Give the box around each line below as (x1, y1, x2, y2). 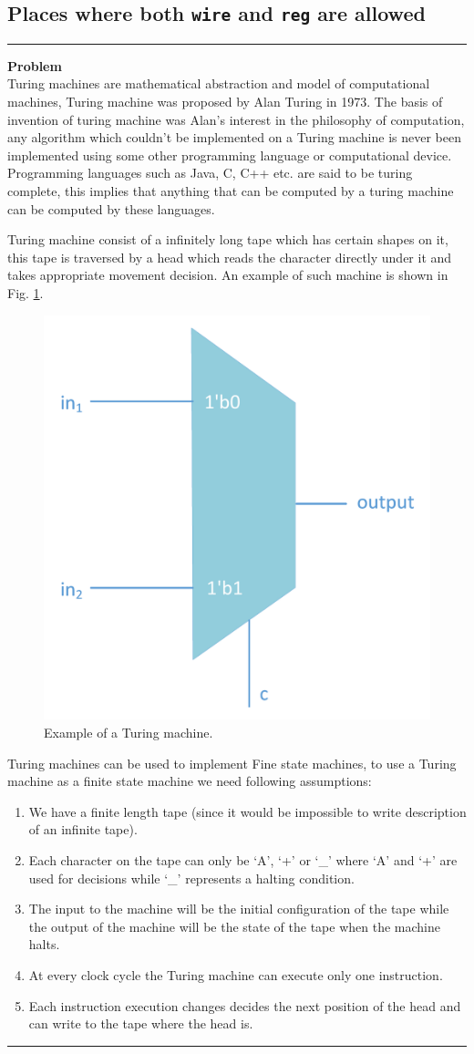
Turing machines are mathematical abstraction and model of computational (7, 74, 430, 93)
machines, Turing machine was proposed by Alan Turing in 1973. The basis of (7, 91, 443, 110)
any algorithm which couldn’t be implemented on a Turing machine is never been (7, 128, 461, 147)
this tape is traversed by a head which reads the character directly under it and (7, 247, 452, 266)
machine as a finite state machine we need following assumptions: (7, 771, 372, 790)
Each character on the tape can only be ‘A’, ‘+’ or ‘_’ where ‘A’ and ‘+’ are (28, 851, 458, 869)
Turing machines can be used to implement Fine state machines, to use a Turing (7, 753, 457, 772)
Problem (7, 56, 62, 75)
